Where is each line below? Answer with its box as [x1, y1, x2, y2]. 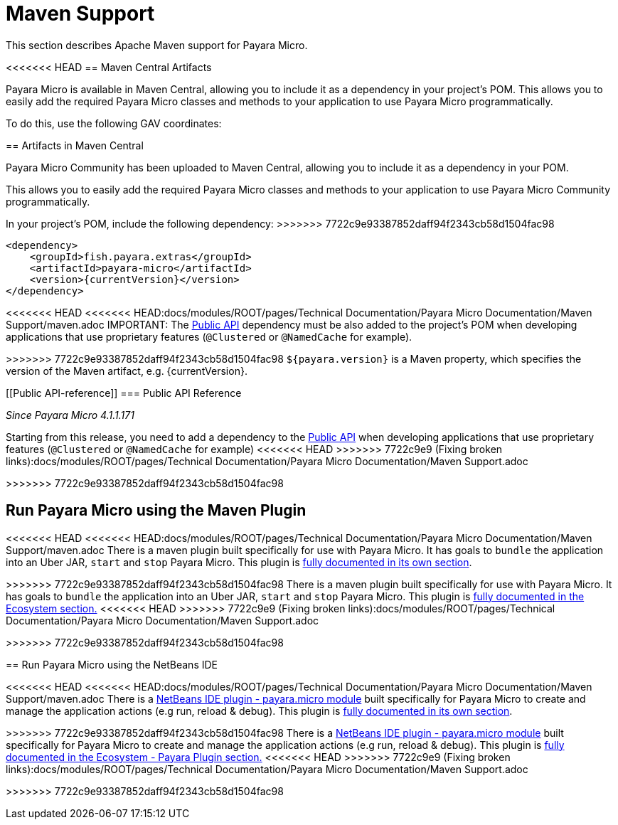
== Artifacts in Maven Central [6, 139, 144, 151]
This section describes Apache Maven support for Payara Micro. [6, 38, 308, 51]
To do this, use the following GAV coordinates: [6, 117, 222, 129]
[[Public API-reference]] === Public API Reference [6, 386, 242, 399]
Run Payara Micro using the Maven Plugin [6, 501, 307, 520]
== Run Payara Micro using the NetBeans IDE [6, 658, 218, 671]
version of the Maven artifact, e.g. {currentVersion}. [6, 364, 247, 377]
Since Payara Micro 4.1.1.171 [6, 408, 134, 421]
